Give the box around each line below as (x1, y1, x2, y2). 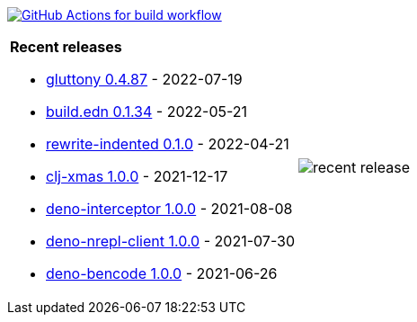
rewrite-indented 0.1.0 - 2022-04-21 (46, 135, 289, 153)
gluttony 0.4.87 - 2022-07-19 (46, 70, 243, 88)
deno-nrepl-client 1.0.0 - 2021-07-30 (46, 232, 296, 250)
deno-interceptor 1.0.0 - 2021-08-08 (46, 200, 293, 218)
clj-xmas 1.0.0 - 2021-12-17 (46, 167, 228, 185)
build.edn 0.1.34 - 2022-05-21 (46, 103, 248, 121)
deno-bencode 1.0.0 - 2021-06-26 (46, 264, 278, 282)
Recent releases (10, 38, 122, 56)
